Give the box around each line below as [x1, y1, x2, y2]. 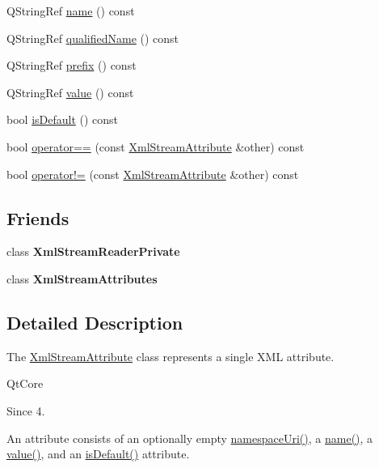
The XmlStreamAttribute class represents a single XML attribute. [6, 347, 335, 364]
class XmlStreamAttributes [6, 270, 158, 287]
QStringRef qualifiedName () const [6, 29, 179, 46]
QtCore [6, 375, 44, 392]
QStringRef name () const [6, 2, 135, 19]
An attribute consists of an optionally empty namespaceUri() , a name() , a [6, 429, 373, 446]
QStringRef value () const [6, 83, 134, 100]
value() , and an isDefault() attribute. [6, 445, 190, 462]
